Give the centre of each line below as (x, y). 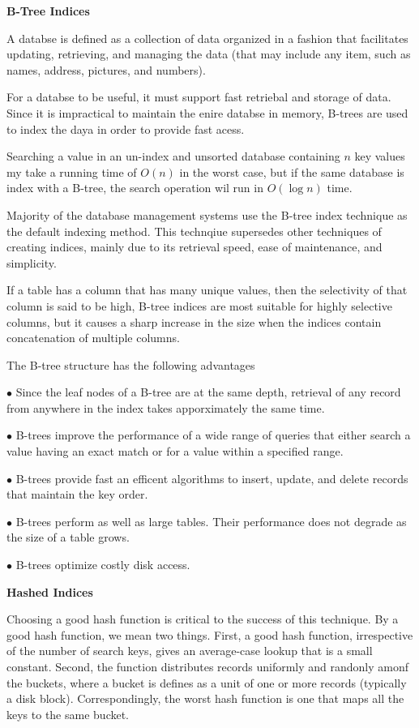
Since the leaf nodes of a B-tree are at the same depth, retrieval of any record (208, 392)
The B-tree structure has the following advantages (131, 364)
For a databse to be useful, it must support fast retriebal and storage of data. (199, 97)
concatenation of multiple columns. (93, 338)
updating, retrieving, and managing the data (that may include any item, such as (209, 54)
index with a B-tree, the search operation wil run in (135, 188)
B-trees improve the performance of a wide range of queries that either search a (213, 435)
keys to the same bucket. (68, 714)
